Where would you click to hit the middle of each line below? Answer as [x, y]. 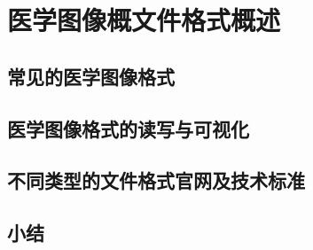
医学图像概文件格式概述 [144, 20]
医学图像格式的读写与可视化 [128, 128]
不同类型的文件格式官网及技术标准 [156, 180]
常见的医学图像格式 [91, 76]
